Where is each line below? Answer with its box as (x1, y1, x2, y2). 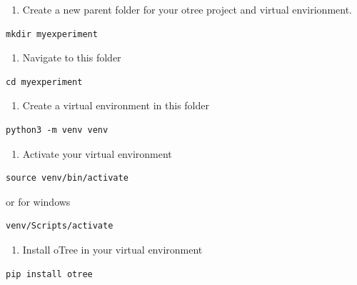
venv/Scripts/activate (6, 221, 114, 231)
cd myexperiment (6, 76, 83, 87)
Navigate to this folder (22, 50, 121, 65)
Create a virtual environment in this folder (22, 98, 209, 113)
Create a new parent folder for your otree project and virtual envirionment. (22, 2, 353, 16)
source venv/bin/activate (6, 173, 129, 184)
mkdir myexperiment (6, 29, 98, 39)
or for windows (6, 194, 71, 209)
